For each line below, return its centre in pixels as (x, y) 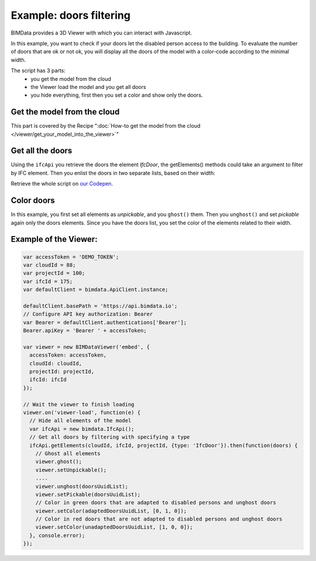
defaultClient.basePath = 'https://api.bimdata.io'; (100, 306)
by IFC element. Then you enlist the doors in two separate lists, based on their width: (113, 173)
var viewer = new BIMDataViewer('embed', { (87, 347)
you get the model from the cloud (71, 78)
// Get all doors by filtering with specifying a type (110, 437)
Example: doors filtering (71, 15)
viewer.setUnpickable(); (71, 470)
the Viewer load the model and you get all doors (88, 87)
